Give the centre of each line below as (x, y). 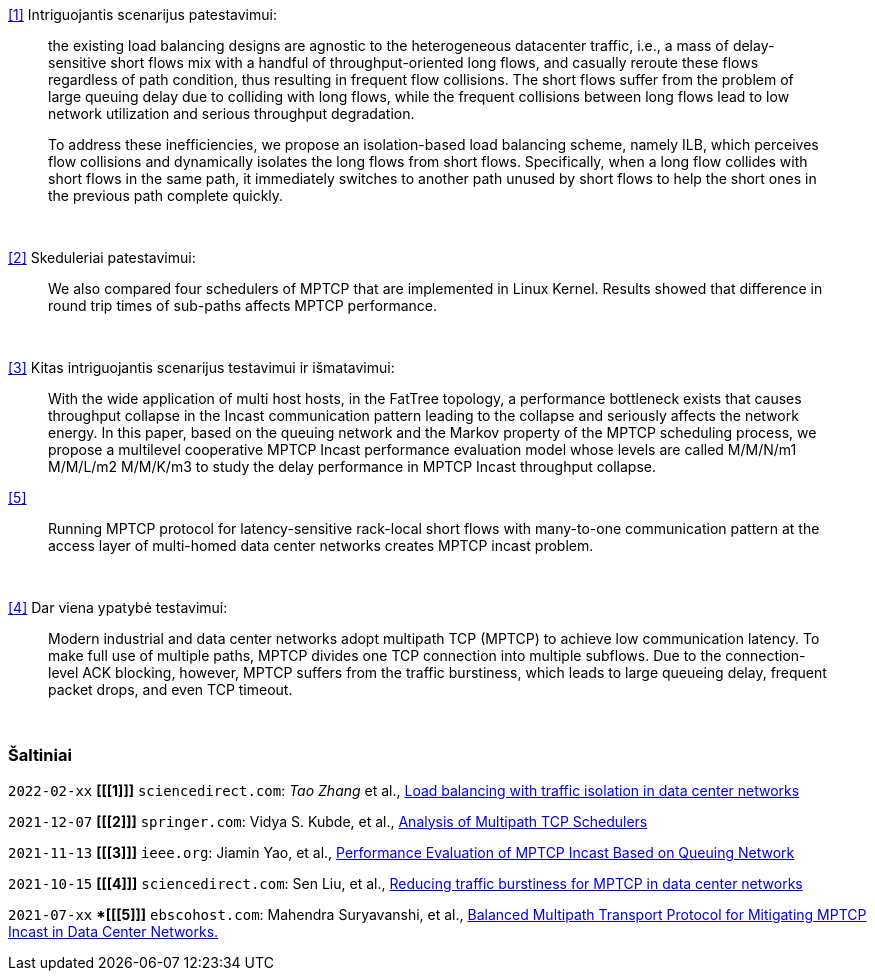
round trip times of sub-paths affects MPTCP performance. (243, 305)
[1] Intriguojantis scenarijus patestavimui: (142, 14)
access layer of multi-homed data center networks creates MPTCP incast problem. (321, 545)
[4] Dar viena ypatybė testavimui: (118, 607)
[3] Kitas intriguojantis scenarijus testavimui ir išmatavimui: (201, 367)
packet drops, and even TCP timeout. (170, 689)
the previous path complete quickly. (166, 195)
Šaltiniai (40, 755)
